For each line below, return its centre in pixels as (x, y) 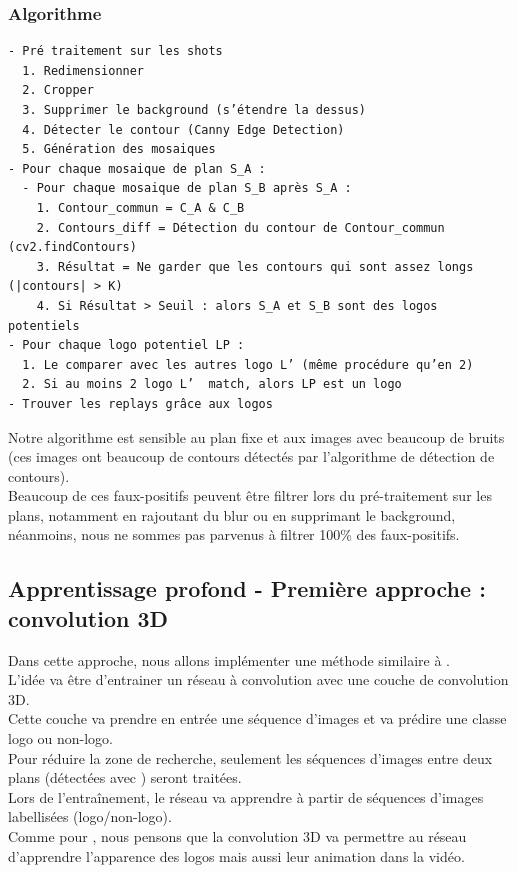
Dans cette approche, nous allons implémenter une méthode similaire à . (229, 659)
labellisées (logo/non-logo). (90, 816)
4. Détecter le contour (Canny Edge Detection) (183, 129)
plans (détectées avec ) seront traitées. (125, 777)
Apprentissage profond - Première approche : (247, 588)
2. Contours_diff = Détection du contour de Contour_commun (240, 227)
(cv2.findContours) (72, 247)
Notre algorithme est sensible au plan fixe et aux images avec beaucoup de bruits (256, 436)
